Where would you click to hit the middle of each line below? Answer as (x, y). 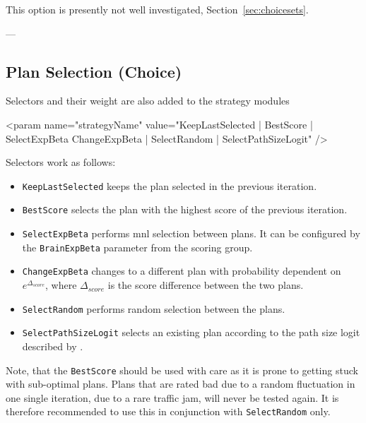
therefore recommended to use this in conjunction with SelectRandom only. (168, 411)
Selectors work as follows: (61, 162)
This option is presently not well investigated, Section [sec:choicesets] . (157, 9)
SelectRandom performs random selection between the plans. (154, 308)
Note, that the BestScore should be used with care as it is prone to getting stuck (182, 370)
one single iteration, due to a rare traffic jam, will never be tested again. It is (172, 397)
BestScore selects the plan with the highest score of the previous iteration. (185, 209)
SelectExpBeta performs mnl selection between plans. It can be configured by (191, 233)
